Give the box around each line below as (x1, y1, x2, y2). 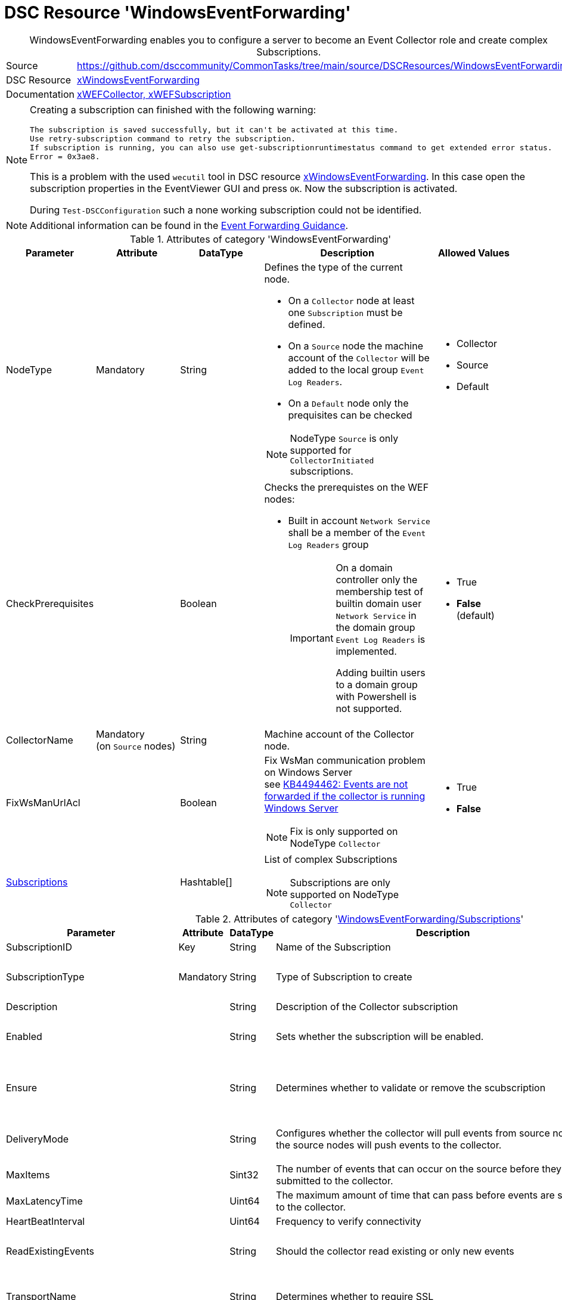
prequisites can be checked (288, 408, 412, 421)
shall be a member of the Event (288, 526, 426, 538)
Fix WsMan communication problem (264, 754, 426, 766)
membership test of (336, 585, 424, 598)
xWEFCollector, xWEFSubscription (77, 88, 231, 100)
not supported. (336, 702, 402, 714)
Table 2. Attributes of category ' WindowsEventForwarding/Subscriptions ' (195, 912, 524, 925)
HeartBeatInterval (6, 1215, 85, 1227)
